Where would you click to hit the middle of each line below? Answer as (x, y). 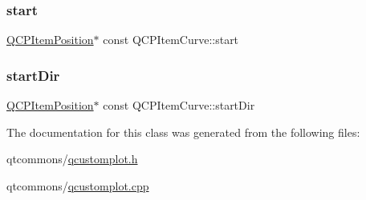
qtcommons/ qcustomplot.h (72, 159)
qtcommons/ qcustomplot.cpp (78, 185)
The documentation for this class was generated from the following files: (183, 132)
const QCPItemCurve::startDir (179, 105)
